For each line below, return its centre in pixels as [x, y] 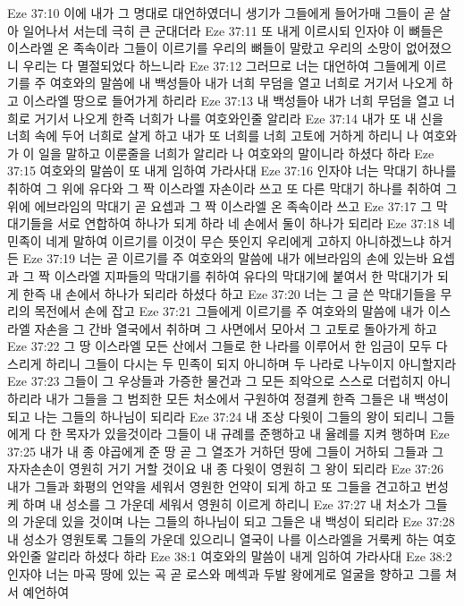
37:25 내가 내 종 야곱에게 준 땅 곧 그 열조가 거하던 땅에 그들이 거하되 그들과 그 [226, 451]
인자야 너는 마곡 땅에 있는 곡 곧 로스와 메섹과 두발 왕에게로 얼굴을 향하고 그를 [224, 574]
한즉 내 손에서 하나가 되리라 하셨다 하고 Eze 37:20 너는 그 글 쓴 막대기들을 [229, 293]
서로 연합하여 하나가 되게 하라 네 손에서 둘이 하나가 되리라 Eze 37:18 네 [256, 223]
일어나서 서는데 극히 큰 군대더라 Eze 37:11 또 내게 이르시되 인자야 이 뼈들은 [233, 30]
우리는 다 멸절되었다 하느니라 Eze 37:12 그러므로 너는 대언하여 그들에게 [221, 65]
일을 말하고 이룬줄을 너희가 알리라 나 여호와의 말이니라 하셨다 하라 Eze [236, 153]
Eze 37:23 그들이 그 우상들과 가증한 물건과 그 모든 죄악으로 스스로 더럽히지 [215, 381]
